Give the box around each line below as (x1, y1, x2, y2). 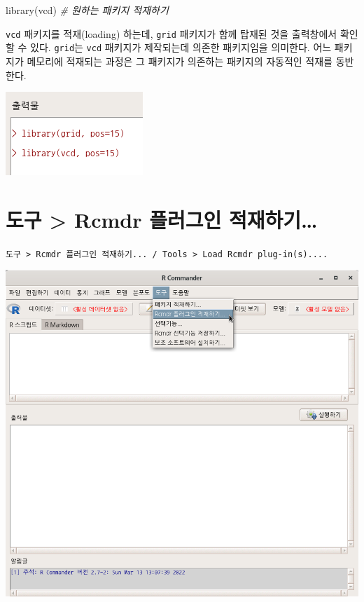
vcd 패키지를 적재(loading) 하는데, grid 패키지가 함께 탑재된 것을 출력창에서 (6, 26, 337, 41)
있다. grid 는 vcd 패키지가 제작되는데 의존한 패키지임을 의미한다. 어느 (30, 40, 332, 55)
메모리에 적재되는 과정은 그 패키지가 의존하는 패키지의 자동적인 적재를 (27, 53, 332, 68)
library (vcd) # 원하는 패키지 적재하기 (6, 3, 169, 17)
